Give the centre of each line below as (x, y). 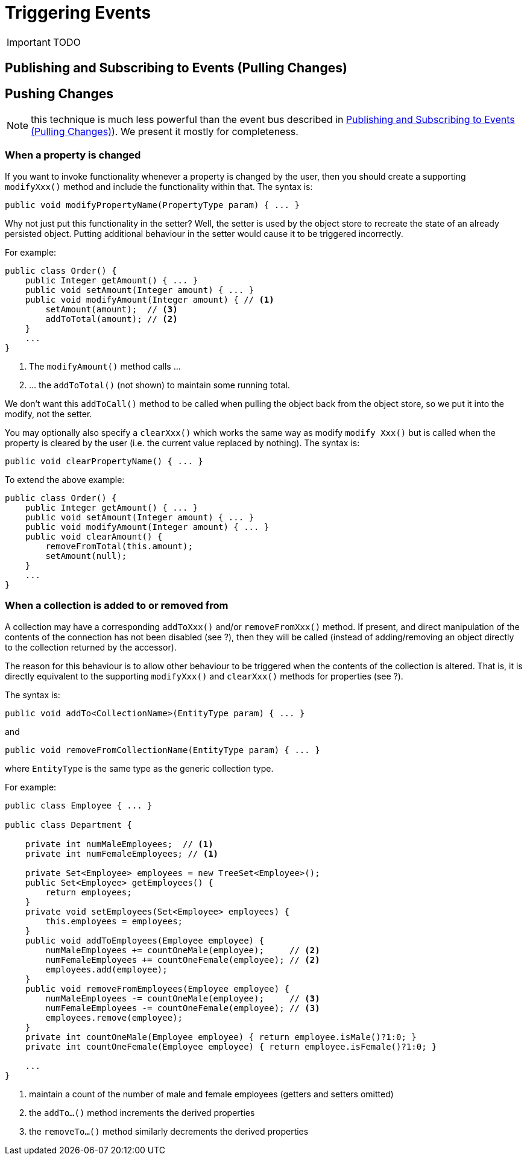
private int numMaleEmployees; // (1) (119, 844)
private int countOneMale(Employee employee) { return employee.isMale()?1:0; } (221, 1037)
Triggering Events (78, 13)
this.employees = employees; (114, 921)
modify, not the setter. (49, 414)
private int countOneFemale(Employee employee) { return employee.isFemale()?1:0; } (231, 1046)
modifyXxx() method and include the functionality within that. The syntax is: (159, 186)
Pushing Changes (59, 93)
